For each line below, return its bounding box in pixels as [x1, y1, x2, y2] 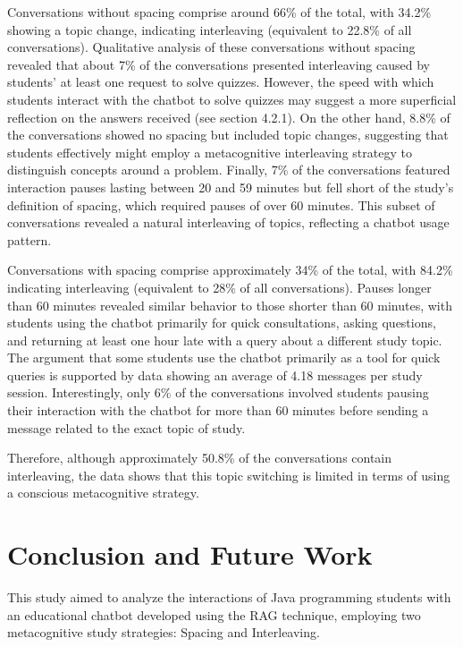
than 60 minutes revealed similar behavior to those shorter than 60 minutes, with [7, 295, 452, 314]
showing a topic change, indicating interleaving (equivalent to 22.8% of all [7, 20, 412, 38]
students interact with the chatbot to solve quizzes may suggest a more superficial [7, 89, 457, 108]
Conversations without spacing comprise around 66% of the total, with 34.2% [7, 3, 432, 21]
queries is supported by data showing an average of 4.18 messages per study [7, 365, 423, 384]
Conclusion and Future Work [7, 536, 373, 573]
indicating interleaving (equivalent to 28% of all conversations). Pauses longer [7, 277, 432, 296]
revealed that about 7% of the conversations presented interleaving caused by [7, 55, 430, 73]
